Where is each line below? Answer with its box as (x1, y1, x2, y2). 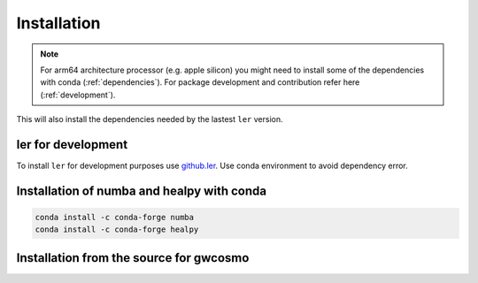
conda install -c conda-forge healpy (35, 225, 199, 234)
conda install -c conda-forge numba (35, 212, 195, 223)
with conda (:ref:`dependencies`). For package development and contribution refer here (40, 77, 360, 88)
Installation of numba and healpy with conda (16, 183, 267, 198)
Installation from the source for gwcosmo (16, 250, 250, 265)
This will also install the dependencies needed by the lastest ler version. (16, 114, 283, 125)
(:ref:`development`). (40, 89, 116, 100)
